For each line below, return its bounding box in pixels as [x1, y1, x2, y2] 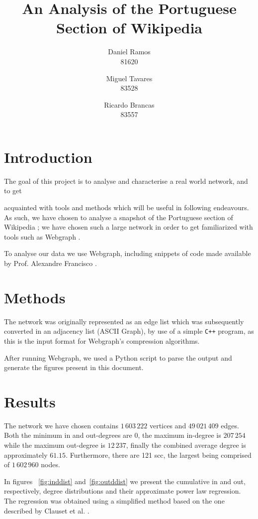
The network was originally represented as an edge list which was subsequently [4, 316, 244, 326]
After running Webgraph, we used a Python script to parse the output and [4, 352, 232, 363]
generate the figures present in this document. [4, 362, 144, 373]
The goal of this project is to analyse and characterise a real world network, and [4, 175, 248, 186]
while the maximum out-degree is [4, 440, 105, 450]
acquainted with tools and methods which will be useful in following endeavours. [4, 202, 249, 212]
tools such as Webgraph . [4, 231, 81, 242]
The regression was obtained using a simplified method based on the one [4, 496, 225, 506]
